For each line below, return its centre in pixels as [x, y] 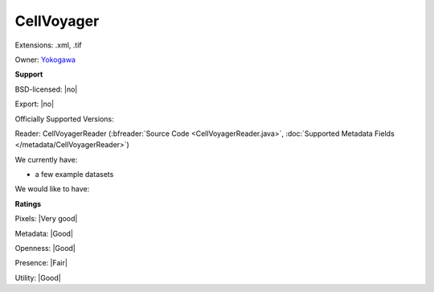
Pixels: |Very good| [46, 219]
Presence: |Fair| [41, 263]
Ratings [28, 204]
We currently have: [46, 159]
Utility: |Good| [38, 278]
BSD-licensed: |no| [46, 89]
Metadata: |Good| [44, 233]
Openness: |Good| [45, 249]
